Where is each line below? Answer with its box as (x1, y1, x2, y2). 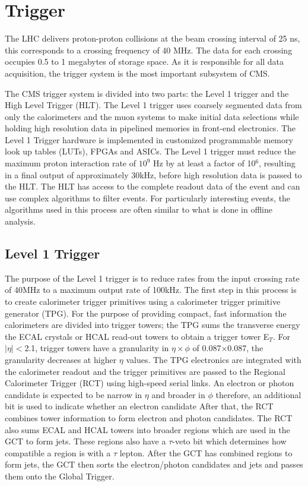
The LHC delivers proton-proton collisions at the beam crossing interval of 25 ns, (5, 32, 300, 45)
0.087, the (227, 342, 263, 354)
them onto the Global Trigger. (5, 469, 115, 482)
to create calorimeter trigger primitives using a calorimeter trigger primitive (5, 295, 281, 308)
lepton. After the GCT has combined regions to (119, 446, 293, 459)
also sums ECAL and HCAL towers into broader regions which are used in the (5, 423, 290, 435)
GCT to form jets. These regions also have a (5, 435, 166, 447)
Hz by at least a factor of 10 (153, 157, 256, 169)
